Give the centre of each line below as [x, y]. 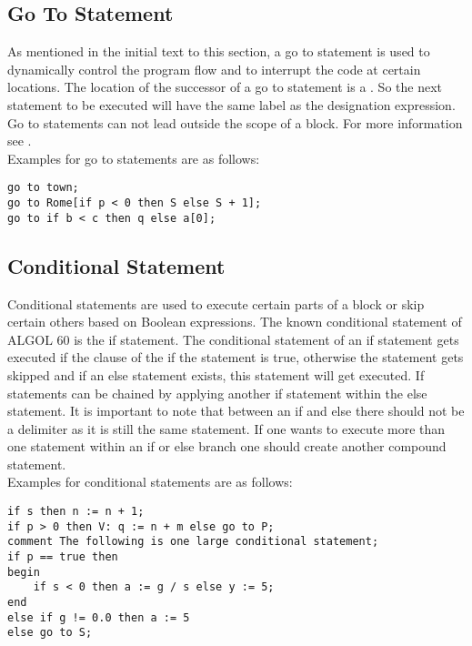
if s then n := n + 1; [76, 512]
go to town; [43, 188]
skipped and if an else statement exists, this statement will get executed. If [216, 374]
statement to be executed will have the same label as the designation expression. [231, 104]
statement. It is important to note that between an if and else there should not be [236, 411]
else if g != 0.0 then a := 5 [99, 617]
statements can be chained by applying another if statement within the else [217, 393]
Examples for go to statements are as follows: [134, 158]
